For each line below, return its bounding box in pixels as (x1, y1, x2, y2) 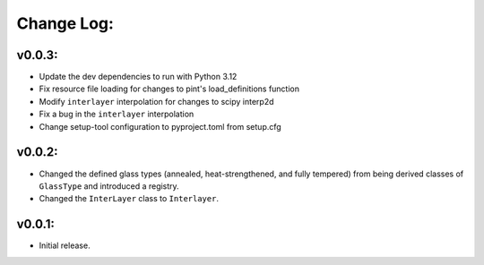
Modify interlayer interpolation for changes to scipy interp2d (39, 96, 274, 107)
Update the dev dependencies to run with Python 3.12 (39, 72, 238, 82)
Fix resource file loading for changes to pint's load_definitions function (39, 83, 300, 94)
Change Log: (16, 13, 114, 33)
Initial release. (39, 240, 91, 251)
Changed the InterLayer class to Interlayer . (39, 193, 220, 204)
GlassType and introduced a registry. (39, 180, 179, 192)
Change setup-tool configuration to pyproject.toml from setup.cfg (39, 121, 281, 132)
